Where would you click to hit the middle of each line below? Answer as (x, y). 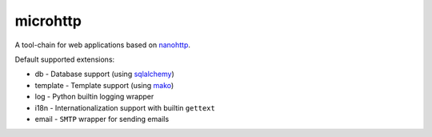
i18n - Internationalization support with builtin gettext (125, 107)
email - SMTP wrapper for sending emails (102, 119)
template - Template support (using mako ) (104, 85)
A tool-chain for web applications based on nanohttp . (103, 45)
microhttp (48, 21)
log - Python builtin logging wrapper (94, 97)
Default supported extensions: (65, 59)
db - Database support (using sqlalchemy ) (105, 74)
